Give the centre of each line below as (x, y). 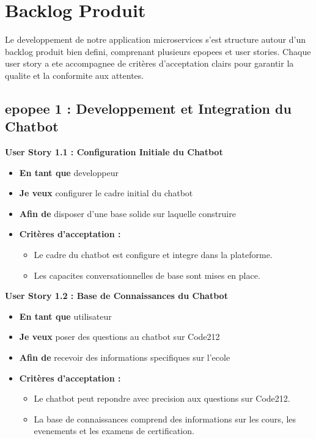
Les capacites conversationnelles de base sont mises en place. (147, 275)
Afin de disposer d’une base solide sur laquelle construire (127, 213)
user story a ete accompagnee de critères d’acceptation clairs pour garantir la (149, 63)
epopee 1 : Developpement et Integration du (148, 108)
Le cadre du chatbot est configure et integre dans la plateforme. (153, 255)
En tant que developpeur (69, 172)
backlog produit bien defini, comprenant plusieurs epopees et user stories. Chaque (158, 51)
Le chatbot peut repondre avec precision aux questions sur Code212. (162, 398)
